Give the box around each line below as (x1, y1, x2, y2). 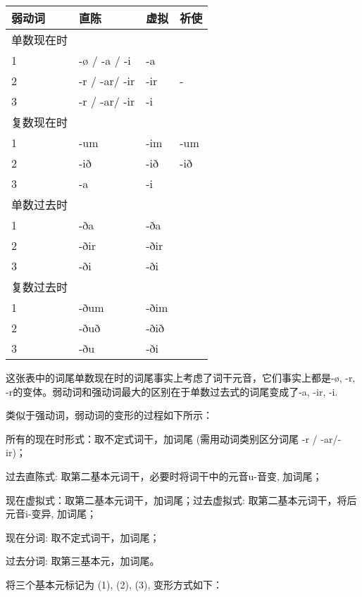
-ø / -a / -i (79, 52, 131, 68)
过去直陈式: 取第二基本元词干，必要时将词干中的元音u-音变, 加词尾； (6, 468, 323, 483)
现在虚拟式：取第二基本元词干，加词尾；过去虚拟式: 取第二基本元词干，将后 (6, 492, 357, 507)
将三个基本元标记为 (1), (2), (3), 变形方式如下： (6, 577, 223, 591)
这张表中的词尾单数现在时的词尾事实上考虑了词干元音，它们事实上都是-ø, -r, (6, 370, 356, 384)
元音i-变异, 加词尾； (6, 506, 97, 521)
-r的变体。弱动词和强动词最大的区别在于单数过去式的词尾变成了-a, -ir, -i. (6, 384, 338, 398)
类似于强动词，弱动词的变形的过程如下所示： (6, 408, 213, 422)
